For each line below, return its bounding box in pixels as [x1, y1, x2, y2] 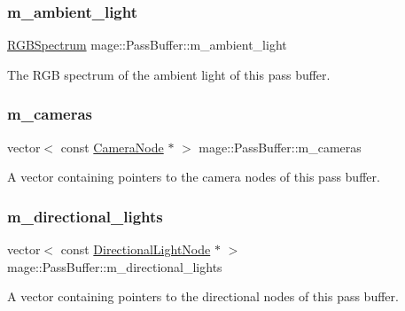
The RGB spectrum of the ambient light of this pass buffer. [7, 65, 331, 83]
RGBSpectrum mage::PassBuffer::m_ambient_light [7, 35, 287, 54]
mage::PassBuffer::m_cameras [199, 137, 362, 156]
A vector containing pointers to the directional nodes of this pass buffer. [7, 287, 399, 306]
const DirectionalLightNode [60, 240, 211, 259]
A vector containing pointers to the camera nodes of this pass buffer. [7, 167, 380, 186]
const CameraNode [60, 137, 164, 156]
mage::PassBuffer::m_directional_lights [7, 257, 222, 276]
